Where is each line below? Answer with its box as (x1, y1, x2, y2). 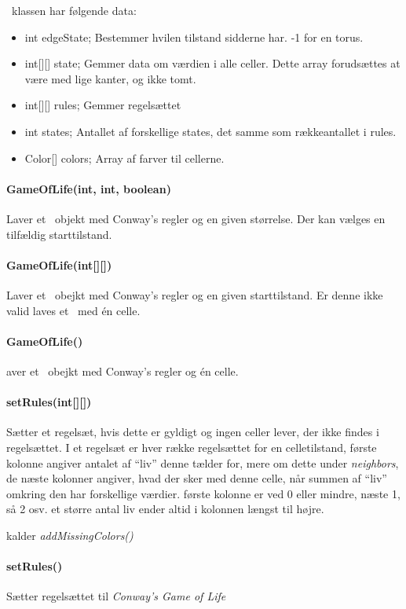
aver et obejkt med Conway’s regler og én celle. (6, 362, 239, 379)
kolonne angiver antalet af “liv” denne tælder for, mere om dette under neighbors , (6, 454, 399, 471)
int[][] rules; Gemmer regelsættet (24, 97, 181, 113)
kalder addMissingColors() (6, 526, 134, 543)
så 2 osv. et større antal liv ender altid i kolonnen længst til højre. (6, 501, 324, 517)
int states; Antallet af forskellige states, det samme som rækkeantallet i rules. (24, 123, 397, 139)
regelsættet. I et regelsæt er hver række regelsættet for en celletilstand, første (6, 438, 377, 455)
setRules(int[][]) (6, 394, 92, 410)
